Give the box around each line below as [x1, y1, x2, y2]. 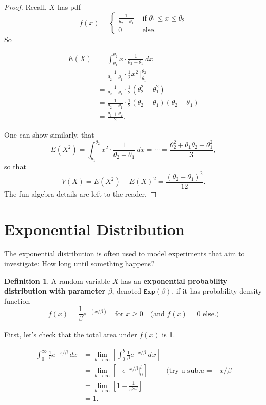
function [4, 295, 30, 306]
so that [4, 161, 26, 171]
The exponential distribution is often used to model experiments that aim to [4, 248, 245, 259]
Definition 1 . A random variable [4, 275, 110, 286]
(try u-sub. [166, 367, 201, 375]
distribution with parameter [4, 285, 106, 296]
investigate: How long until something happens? [4, 258, 155, 269]
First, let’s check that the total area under [4, 329, 137, 340]
